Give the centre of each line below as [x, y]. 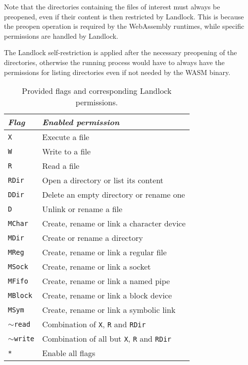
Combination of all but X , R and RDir [107, 339]
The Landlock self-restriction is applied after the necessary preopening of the [121, 52]
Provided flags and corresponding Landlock [97, 91]
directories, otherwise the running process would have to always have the [114, 62]
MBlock [20, 295]
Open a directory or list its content [103, 180]
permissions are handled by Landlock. [61, 36]
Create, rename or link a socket [97, 267]
